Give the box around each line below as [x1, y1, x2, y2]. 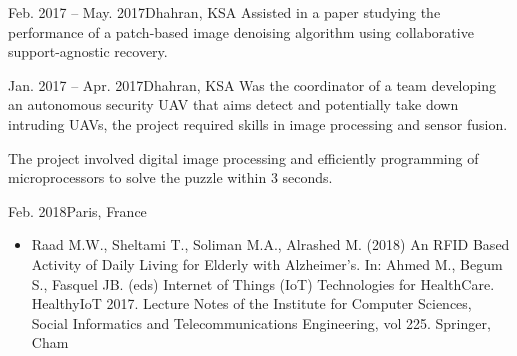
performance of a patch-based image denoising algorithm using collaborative [8, 21, 474, 42]
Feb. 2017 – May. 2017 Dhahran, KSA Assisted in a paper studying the [8, 2, 441, 22]
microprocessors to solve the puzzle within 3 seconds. [8, 167, 333, 188]
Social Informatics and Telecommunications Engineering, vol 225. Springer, [31, 312, 491, 333]
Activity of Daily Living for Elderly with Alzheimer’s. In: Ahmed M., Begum [31, 253, 503, 274]
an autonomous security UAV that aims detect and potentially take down [8, 94, 459, 115]
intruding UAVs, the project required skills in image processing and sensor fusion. [8, 113, 508, 134]
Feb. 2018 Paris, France [8, 200, 147, 221]
